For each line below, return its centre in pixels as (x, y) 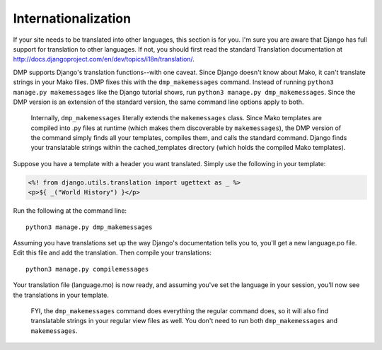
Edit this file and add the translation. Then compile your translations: (112, 253)
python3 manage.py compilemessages (87, 269)
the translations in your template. (61, 295)
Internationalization (72, 18)
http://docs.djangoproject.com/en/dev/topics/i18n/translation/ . (104, 59)
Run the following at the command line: (70, 211)
